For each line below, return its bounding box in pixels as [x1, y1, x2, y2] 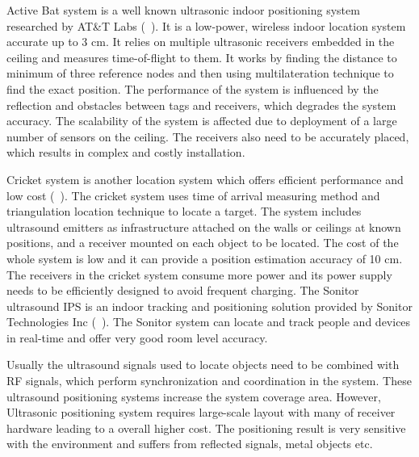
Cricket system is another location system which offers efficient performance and [6, 170, 404, 187]
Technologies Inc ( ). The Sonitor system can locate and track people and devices [6, 313, 411, 330]
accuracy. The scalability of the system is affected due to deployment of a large [6, 112, 397, 129]
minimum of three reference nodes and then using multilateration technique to [6, 65, 394, 82]
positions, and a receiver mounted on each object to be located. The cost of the [6, 234, 399, 251]
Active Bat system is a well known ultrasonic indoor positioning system [6, 2, 360, 18]
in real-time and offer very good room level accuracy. [6, 329, 268, 346]
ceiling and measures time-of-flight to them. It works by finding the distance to [6, 48, 397, 65]
